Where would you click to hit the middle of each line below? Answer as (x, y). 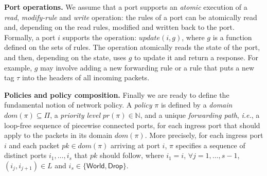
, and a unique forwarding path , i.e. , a (200, 115)
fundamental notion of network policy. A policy (78, 105)
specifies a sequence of (210, 145)
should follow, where (132, 155)
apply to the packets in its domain (58, 135)
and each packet (34, 145)
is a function (232, 37)
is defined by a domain (197, 105)
